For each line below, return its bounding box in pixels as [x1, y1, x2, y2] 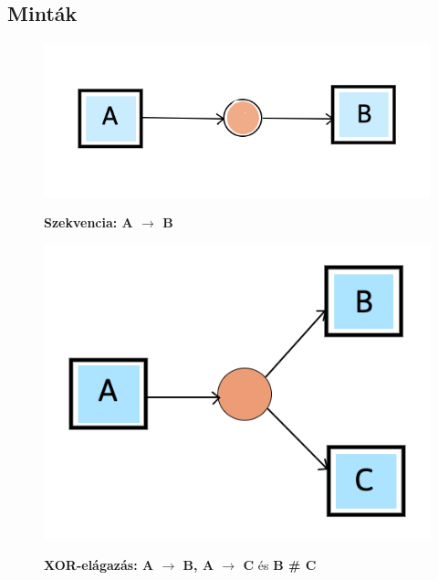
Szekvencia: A [44, 213, 133, 232]
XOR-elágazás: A [44, 554, 154, 574]
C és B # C [243, 554, 317, 574]
